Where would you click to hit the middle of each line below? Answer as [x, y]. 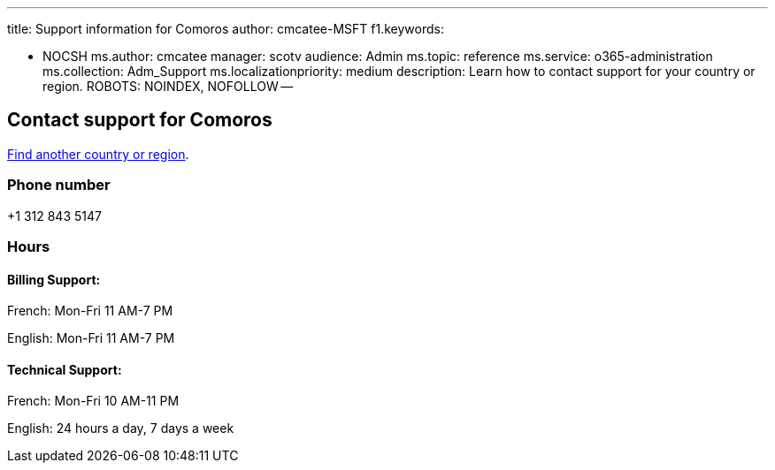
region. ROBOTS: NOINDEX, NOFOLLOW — [168, 86]
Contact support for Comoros [140, 120]
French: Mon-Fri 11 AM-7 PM [90, 311]
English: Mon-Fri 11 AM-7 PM [91, 338]
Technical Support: [65, 369]
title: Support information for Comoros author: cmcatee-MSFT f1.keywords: [226, 29]
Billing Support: [54, 279]
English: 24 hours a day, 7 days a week [121, 428]
